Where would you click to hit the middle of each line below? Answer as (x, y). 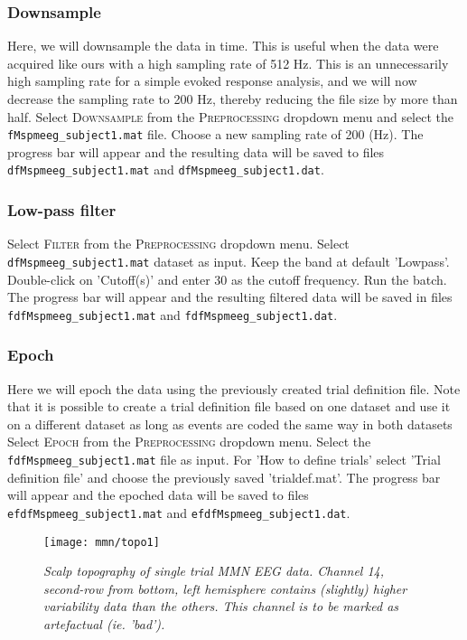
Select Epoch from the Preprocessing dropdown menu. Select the (189, 442)
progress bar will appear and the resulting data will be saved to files (196, 151)
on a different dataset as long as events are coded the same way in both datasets (230, 424)
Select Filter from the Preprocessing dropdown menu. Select (178, 244)
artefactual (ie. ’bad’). (104, 623)
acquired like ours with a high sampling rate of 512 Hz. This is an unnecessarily (228, 63)
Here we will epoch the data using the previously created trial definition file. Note (234, 388)
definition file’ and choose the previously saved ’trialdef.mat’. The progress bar (224, 477)
